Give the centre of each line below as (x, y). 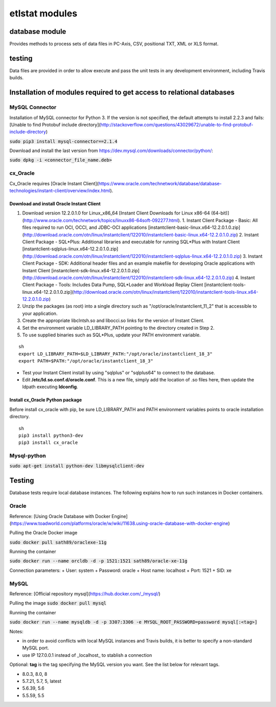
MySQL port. (36, 648)
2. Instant (249, 234)
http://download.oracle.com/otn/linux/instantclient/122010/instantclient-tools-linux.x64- (166, 292)
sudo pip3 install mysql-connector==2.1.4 (63, 141)
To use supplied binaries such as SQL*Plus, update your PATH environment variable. (111, 335)
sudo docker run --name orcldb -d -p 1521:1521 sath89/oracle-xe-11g (98, 561)
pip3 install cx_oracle (48, 443)
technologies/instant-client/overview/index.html (60, 190)
